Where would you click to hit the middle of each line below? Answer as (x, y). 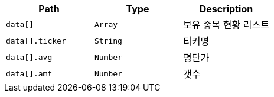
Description (226, 9)
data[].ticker (36, 41)
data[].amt (29, 73)
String (108, 41)
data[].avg (29, 57)
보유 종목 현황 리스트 (226, 25)
